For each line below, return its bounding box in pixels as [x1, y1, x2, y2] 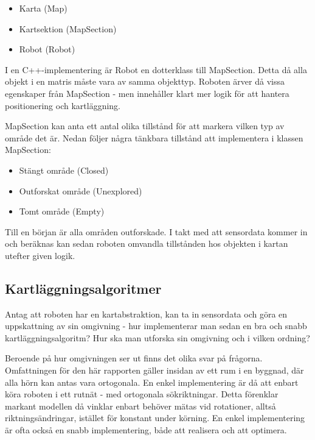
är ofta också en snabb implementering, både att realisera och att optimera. [5, 424, 287, 436]
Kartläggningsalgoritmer [5, 279, 162, 297]
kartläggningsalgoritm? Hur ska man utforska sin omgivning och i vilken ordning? [5, 331, 310, 344]
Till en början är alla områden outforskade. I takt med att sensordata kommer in [5, 225, 308, 238]
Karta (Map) [19, 2, 67, 14]
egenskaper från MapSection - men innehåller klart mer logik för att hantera [5, 87, 289, 99]
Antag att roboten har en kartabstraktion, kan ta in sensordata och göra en [5, 307, 288, 320]
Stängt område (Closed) [19, 163, 109, 176]
